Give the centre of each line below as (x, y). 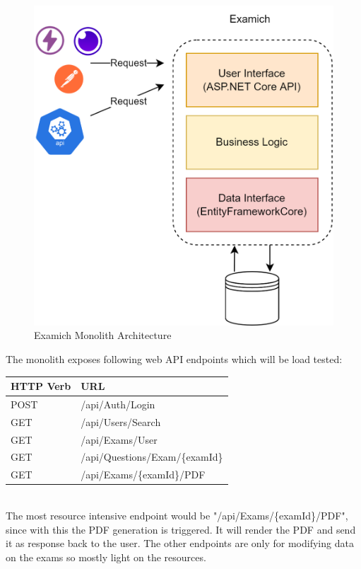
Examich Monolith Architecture (103, 335)
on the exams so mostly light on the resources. (106, 557)
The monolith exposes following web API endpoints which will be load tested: (174, 358)
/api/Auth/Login (118, 404)
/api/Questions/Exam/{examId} (152, 457)
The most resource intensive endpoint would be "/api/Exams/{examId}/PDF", (177, 515)
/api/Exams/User (119, 439)
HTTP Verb (41, 386)
